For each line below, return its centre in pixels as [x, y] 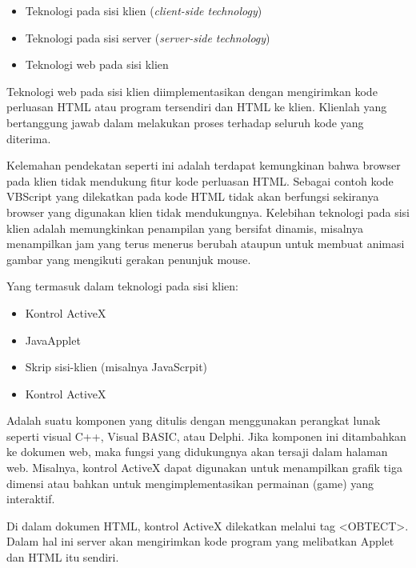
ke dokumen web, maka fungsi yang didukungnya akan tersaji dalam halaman [197, 452]
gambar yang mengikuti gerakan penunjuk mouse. [129, 259]
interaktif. [31, 499]
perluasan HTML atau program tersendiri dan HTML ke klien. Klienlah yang [197, 107]
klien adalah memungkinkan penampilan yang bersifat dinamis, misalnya [185, 228]
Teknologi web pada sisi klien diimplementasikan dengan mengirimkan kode [192, 91]
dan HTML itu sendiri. [63, 557]
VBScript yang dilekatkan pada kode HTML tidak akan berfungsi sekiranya [193, 196]
